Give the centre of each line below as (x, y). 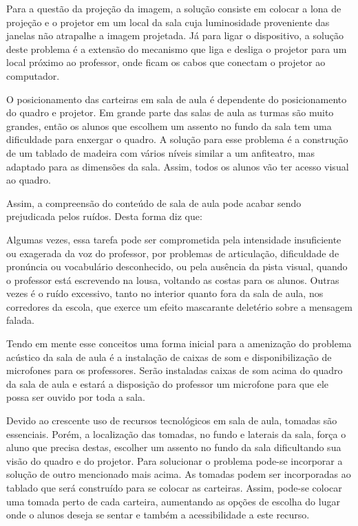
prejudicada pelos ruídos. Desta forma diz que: (104, 216)
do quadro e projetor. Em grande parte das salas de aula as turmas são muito (170, 112)
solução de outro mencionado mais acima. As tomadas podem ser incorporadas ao (179, 474)
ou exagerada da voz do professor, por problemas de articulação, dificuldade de (173, 253)
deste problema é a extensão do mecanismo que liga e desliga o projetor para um (177, 48)
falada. (20, 320)
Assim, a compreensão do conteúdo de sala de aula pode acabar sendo (154, 202)
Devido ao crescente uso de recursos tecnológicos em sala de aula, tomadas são (172, 420)
